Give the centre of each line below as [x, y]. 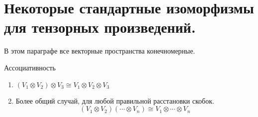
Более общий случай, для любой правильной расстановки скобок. [115, 100]
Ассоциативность [30, 67]
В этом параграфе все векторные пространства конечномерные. [100, 51]
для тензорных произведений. [100, 27]
